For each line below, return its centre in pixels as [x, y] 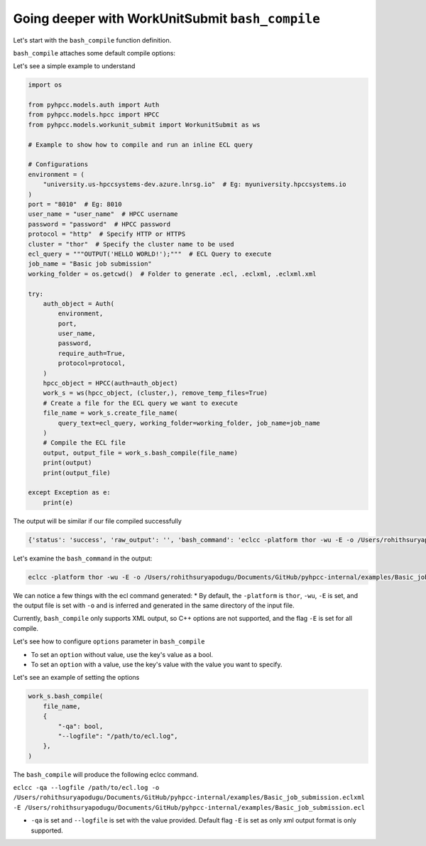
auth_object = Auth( [79, 303]
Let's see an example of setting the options [76, 678]
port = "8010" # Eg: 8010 [75, 204]
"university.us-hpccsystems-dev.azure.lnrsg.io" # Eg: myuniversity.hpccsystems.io [195, 184]
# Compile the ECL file [84, 443]
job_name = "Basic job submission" [90, 264]
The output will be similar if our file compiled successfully [98, 521]
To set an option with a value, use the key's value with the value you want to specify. [157, 664]
